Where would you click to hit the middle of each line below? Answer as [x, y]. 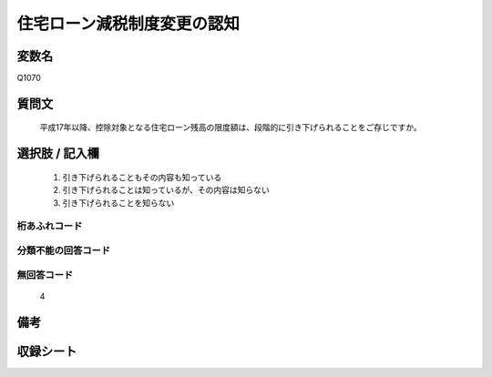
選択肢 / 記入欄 [58, 153]
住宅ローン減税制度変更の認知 [128, 24]
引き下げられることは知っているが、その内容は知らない [166, 190]
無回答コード [45, 275]
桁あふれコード [50, 226]
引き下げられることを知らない [118, 203]
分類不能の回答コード [64, 250]
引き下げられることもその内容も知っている [142, 177]
